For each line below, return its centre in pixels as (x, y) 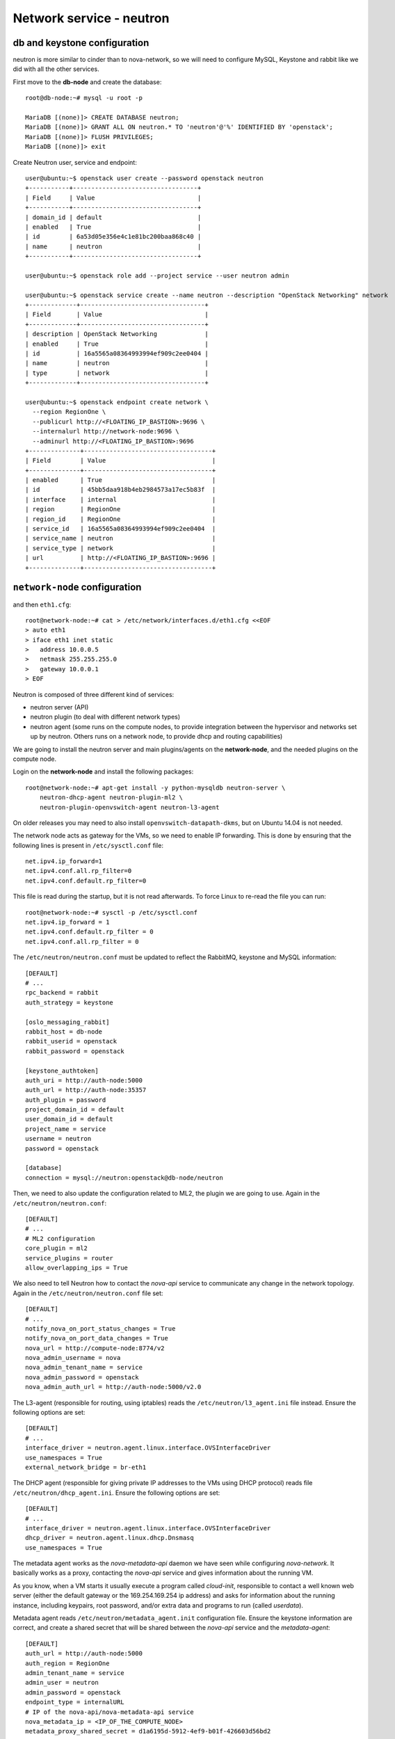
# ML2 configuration (60, 1239)
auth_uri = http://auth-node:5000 (84, 1080)
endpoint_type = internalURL (75, 1702)
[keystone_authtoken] (62, 1071)
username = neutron (58, 1139)
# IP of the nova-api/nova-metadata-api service (110, 1712)
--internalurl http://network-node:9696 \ (106, 432)
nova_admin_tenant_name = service (84, 1368)
